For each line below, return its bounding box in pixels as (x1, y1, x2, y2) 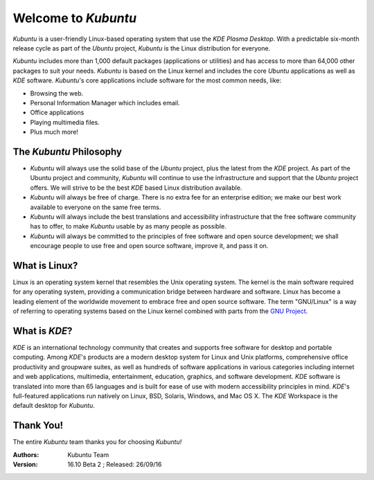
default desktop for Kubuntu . (12, 402, 95, 410)
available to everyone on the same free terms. (30, 203, 161, 211)
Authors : (12, 450, 39, 459)
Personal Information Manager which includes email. (30, 98, 180, 107)
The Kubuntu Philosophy (12, 145, 123, 157)
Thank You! (12, 420, 64, 432)
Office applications (30, 108, 84, 117)
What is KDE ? (12, 325, 73, 337)
